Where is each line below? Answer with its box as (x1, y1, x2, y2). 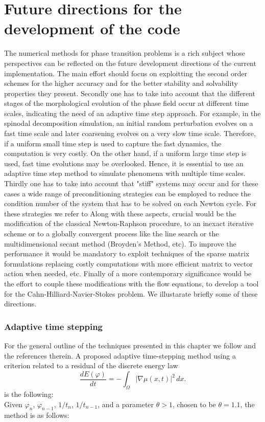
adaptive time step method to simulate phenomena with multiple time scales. (4, 168, 246, 179)
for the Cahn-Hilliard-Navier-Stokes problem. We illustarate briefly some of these (4, 288, 258, 299)
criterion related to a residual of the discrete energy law (4, 360, 178, 371)
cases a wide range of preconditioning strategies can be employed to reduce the (4, 188, 251, 198)
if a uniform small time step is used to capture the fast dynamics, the (4, 138, 222, 148)
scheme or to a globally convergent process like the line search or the (4, 228, 219, 238)
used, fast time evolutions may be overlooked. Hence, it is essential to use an (4, 158, 244, 168)
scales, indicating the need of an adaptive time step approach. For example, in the (4, 107, 261, 118)
